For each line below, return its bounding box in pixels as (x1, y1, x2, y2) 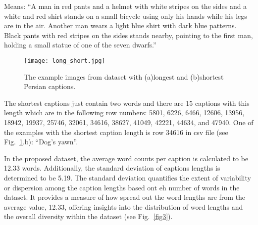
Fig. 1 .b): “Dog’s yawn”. (4, 136, 78, 147)
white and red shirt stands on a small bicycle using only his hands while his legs (4, 10, 247, 21)
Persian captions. (24, 81, 76, 91)
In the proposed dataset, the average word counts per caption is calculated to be (4, 153, 249, 163)
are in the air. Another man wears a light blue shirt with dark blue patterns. (4, 20, 237, 31)
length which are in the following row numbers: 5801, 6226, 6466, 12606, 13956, (4, 107, 245, 118)
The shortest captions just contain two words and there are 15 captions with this (4, 97, 250, 108)
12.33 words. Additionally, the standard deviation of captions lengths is (4, 163, 220, 173)
